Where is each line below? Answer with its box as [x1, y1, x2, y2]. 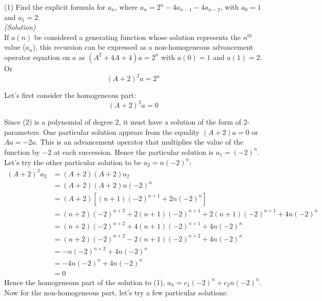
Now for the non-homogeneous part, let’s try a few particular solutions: [4, 287, 228, 297]
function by [4, 146, 40, 157]
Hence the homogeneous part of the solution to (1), [4, 276, 165, 287]
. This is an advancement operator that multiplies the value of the [35, 136, 244, 147]
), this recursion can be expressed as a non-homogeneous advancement [32, 42, 253, 52]
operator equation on [4, 51, 70, 62]
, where [115, 2, 138, 12]
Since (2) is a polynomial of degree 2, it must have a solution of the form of [4, 116, 241, 127]
